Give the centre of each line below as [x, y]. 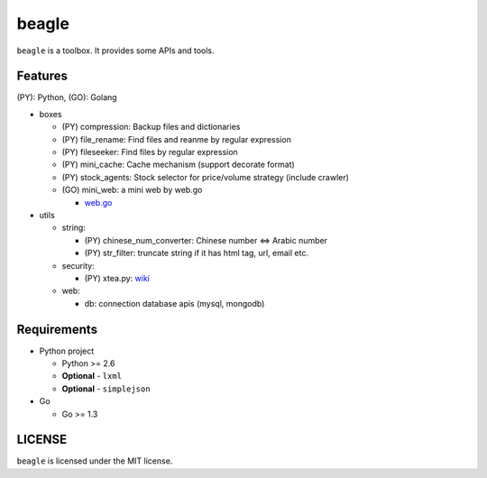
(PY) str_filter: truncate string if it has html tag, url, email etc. [196, 253]
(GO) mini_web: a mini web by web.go [132, 190]
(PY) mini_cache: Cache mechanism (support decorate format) [178, 165]
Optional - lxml [92, 376]
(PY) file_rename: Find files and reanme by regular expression [177, 139]
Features [42, 76]
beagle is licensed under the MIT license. [95, 461]
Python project [67, 351]
